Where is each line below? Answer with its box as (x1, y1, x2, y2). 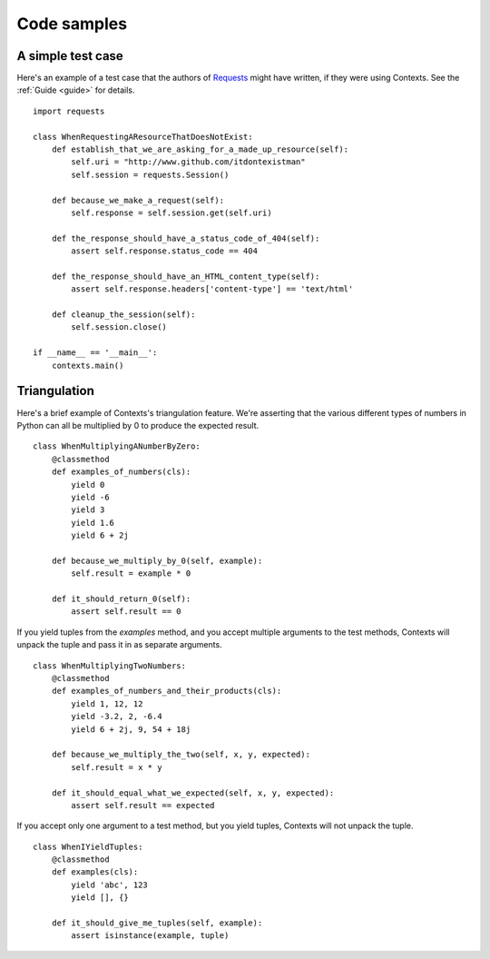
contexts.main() (51, 360, 124, 371)
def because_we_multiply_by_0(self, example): (51, 555, 263, 566)
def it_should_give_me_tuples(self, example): (51, 918, 263, 928)
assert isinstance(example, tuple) (71, 931, 230, 941)
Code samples (16, 14, 127, 34)
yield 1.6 (71, 518, 115, 528)
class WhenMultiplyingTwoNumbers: (33, 660, 186, 671)
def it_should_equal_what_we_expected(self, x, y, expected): (51, 787, 335, 798)
